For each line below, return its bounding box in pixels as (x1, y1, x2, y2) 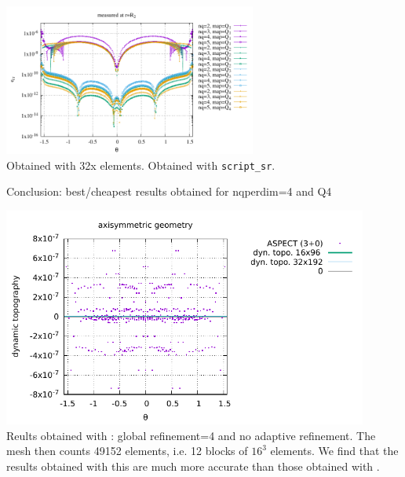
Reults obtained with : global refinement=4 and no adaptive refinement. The (6, 427, 376, 443)
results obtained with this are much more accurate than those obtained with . (6, 457, 380, 474)
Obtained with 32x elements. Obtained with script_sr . (6, 156, 275, 173)
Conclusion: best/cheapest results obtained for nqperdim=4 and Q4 (6, 183, 332, 200)
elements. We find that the (270, 442, 399, 459)
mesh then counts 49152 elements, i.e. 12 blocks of (6, 442, 248, 459)
